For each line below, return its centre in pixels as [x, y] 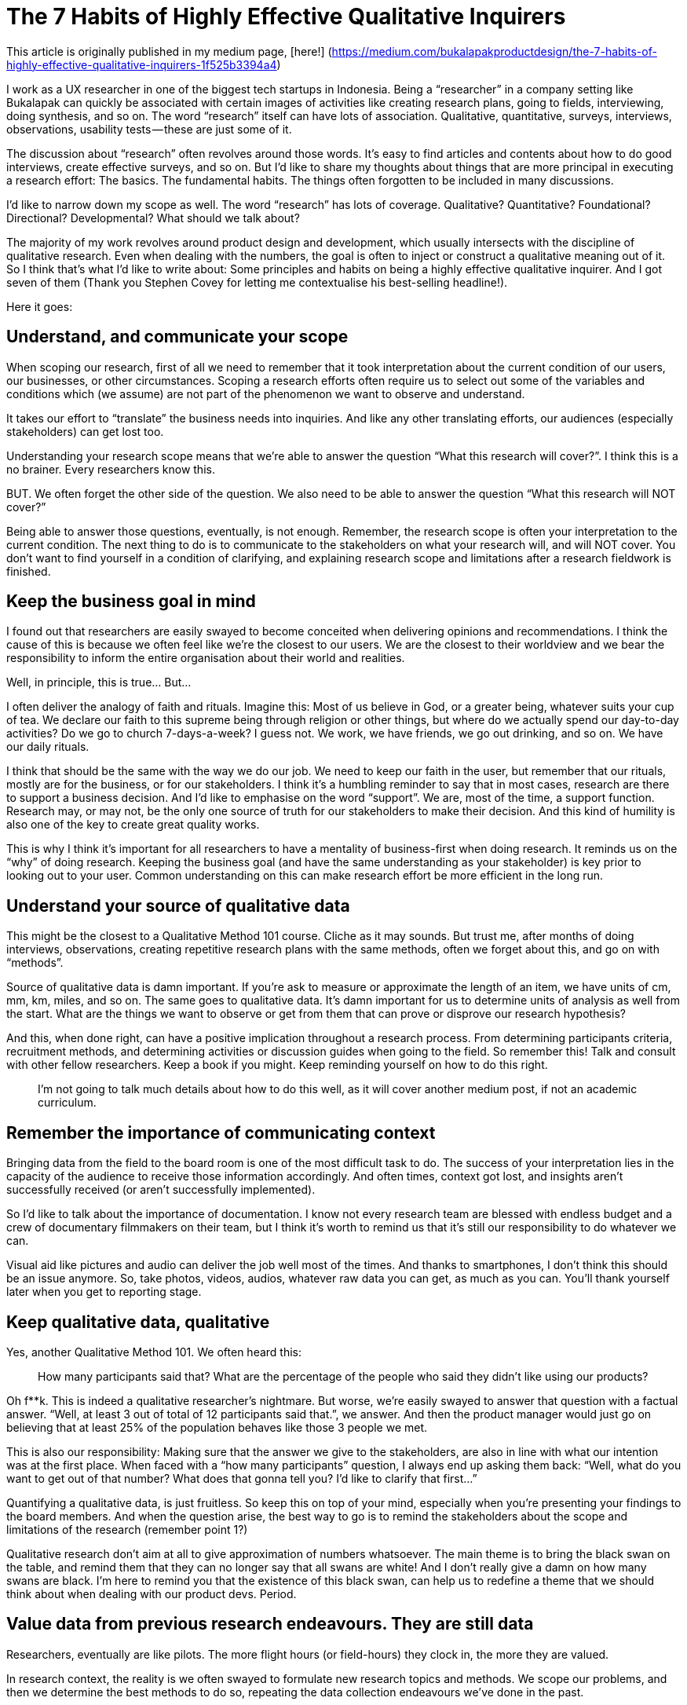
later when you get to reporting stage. [104, 1292]
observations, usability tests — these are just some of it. [149, 129]
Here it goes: [40, 306]
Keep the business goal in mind [131, 602]
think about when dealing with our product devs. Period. [152, 1593]
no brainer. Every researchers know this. [111, 469]
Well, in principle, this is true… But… [99, 682]
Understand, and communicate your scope [177, 337]
